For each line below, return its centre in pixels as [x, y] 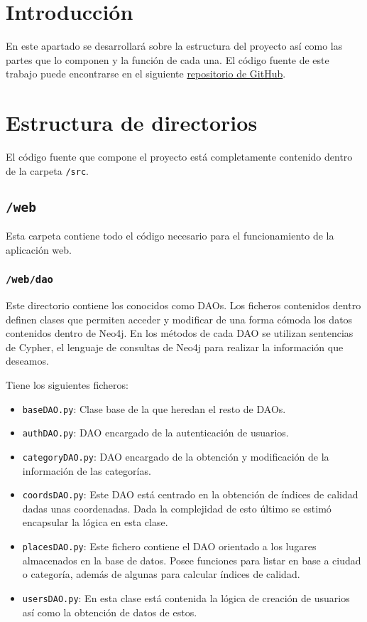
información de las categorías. [87, 470]
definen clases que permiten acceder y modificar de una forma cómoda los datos [179, 319]
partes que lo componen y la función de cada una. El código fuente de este [168, 59]
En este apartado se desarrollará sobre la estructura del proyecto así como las [174, 46]
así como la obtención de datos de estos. [110, 612]
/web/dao [29, 280]
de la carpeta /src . [47, 170]
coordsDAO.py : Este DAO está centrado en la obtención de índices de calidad [190, 494]
